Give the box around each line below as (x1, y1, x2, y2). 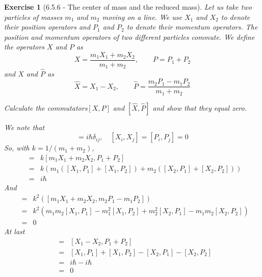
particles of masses (4, 11, 63, 22)
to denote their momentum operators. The (126, 21, 258, 32)
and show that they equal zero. (152, 102, 247, 113)
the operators (4, 41, 45, 52)
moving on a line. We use (102, 11, 182, 22)
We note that (4, 121, 45, 132)
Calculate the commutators (4, 102, 88, 113)
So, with (4, 142, 30, 153)
